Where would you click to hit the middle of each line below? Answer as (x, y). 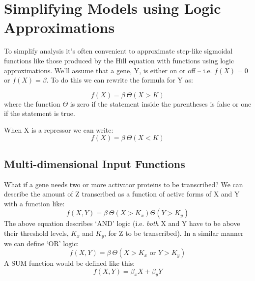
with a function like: (34, 203)
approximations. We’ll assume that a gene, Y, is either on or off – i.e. (108, 70)
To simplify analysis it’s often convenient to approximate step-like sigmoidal (118, 51)
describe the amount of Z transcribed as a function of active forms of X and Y (122, 194)
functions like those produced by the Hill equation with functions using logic (119, 60)
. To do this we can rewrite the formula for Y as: (120, 80)
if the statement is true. (40, 113)
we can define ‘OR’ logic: (42, 243)
